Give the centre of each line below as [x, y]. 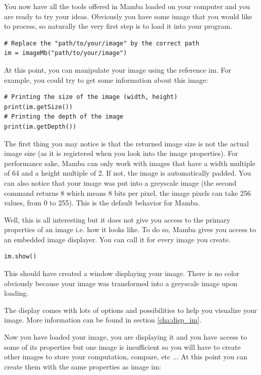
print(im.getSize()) [39, 107]
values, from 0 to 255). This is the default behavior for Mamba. [102, 203]
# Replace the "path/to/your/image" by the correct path [102, 43]
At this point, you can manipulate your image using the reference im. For [118, 69]
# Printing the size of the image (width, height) [91, 97]
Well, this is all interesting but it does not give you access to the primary [117, 219]
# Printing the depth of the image [64, 117]
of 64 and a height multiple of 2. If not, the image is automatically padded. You [127, 173]
